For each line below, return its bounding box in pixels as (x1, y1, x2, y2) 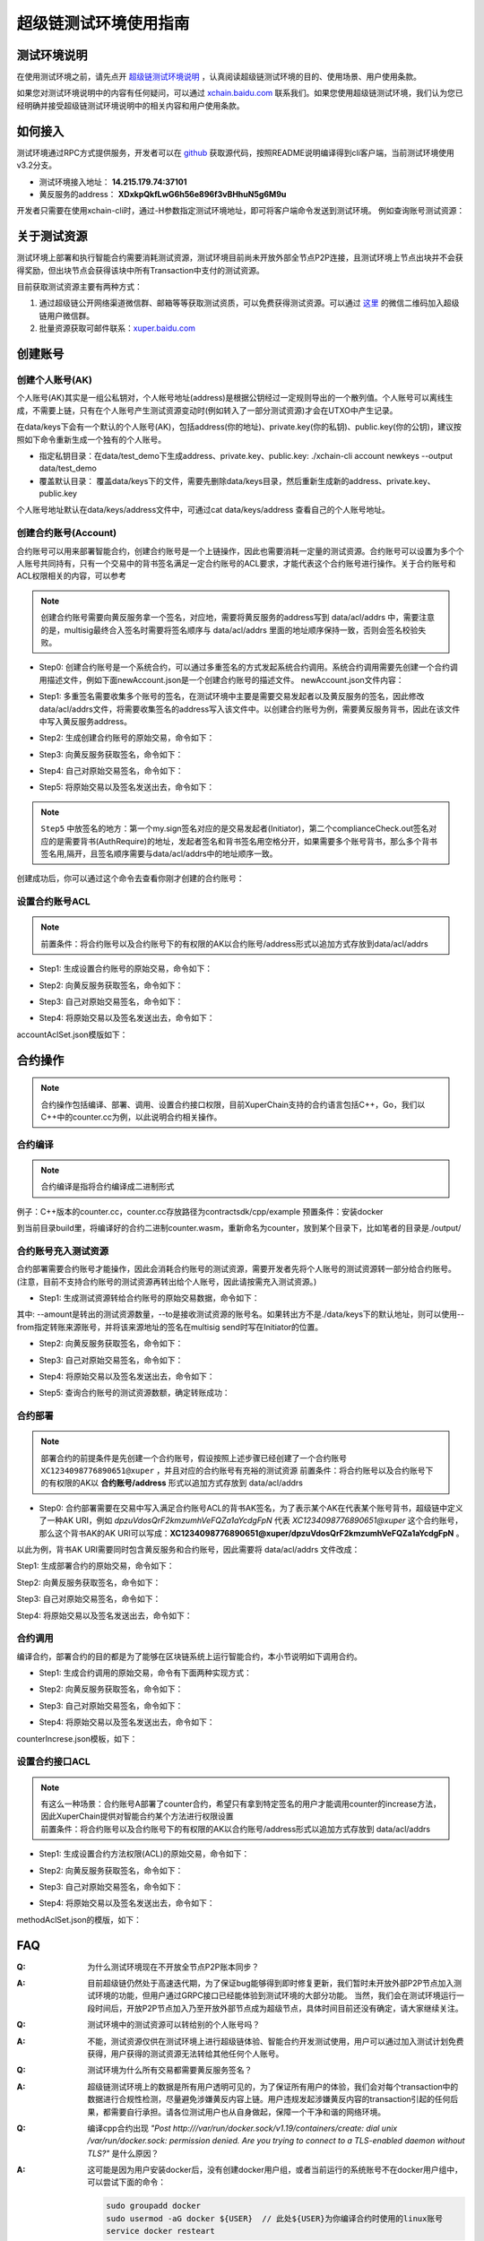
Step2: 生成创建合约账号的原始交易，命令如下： (39, 732, 215, 743)
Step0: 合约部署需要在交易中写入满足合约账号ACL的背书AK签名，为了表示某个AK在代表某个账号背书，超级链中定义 (39, 1502, 463, 1513)
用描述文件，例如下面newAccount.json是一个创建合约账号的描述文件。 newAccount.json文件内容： (39, 674, 404, 685)
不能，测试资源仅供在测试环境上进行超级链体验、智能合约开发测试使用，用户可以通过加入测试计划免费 (87, 2036, 464, 2046)
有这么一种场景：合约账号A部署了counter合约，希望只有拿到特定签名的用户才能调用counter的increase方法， (40, 1798, 441, 1809)
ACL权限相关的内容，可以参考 (16, 570, 127, 582)
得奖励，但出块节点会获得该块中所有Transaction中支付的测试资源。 (16, 264, 264, 275)
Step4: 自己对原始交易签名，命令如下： (39, 766, 184, 776)
